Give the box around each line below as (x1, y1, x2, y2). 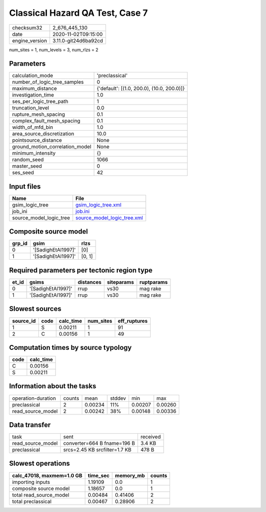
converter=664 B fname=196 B (63, 440, 135, 447)
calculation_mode (12, 72, 54, 79)
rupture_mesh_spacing (12, 111, 65, 118)
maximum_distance (12, 85, 57, 92)
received (140, 434, 161, 441)
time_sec (88, 472, 110, 479)
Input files (9, 182, 41, 191)
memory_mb (115, 472, 145, 479)
